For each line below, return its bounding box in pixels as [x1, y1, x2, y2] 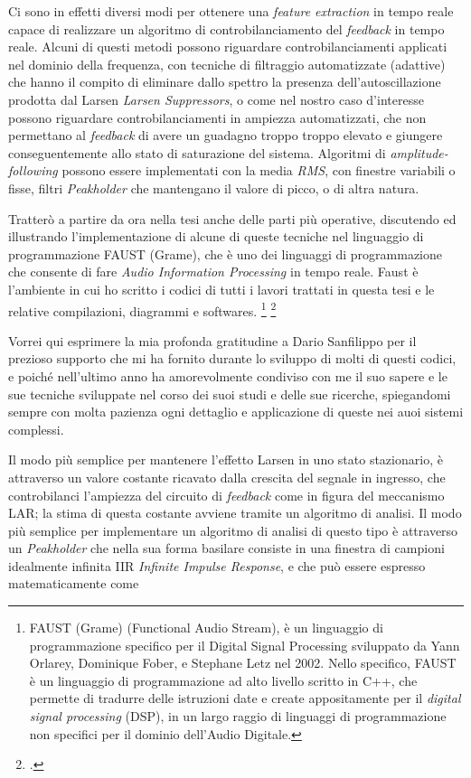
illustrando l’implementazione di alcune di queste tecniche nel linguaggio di [8, 227, 424, 246]
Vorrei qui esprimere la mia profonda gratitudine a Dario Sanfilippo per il [8, 331, 417, 350]
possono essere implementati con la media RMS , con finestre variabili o [61, 161, 456, 180]
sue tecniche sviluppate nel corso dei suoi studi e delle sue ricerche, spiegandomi [8, 384, 451, 403]
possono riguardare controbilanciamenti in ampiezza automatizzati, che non [8, 108, 427, 127]
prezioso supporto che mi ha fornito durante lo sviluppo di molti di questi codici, [8, 349, 457, 368]
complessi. [8, 419, 64, 438]
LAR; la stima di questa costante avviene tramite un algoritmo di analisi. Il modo [8, 503, 462, 522]
